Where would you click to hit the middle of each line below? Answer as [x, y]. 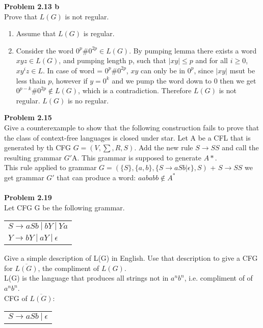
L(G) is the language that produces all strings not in [86, 278]
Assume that [36, 33]
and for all [212, 60]
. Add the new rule [164, 147]
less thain [31, 80]
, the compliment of [69, 268]
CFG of [16, 298]
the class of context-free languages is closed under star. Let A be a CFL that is [127, 137]
